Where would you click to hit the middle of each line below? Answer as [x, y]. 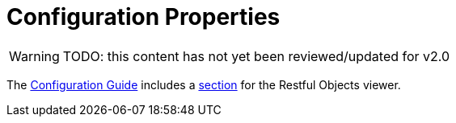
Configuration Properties [144, 17]
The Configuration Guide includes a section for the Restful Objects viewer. [204, 84]
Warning [34, 56]
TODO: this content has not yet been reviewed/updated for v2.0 [256, 56]
